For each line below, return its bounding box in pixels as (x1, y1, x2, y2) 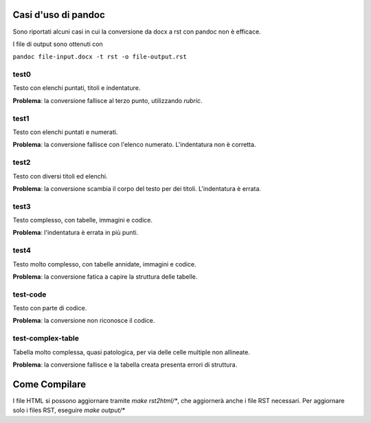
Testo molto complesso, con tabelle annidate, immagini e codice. (12, 260, 196, 268)
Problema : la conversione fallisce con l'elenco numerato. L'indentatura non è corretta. (12, 141, 256, 149)
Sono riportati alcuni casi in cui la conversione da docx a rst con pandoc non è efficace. (12, 27, 261, 36)
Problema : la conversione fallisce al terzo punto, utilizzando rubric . (12, 96, 203, 104)
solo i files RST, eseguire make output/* (12, 406, 125, 415)
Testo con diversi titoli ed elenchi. (12, 172, 108, 180)
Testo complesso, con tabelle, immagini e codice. (12, 216, 153, 225)
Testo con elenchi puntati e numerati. (12, 128, 118, 136)
